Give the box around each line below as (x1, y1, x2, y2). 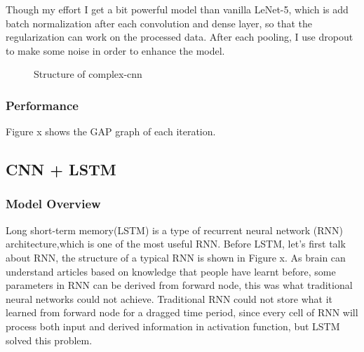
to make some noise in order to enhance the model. (6, 43, 225, 57)
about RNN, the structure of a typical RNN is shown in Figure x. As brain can (6, 250, 346, 264)
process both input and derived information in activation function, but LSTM (6, 318, 340, 333)
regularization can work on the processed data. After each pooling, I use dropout (6, 29, 353, 44)
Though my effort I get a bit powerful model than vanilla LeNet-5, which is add (6, 2, 349, 16)
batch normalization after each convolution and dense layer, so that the (6, 15, 312, 30)
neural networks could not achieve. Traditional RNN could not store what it (6, 291, 333, 306)
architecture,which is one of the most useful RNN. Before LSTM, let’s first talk (6, 236, 346, 251)
